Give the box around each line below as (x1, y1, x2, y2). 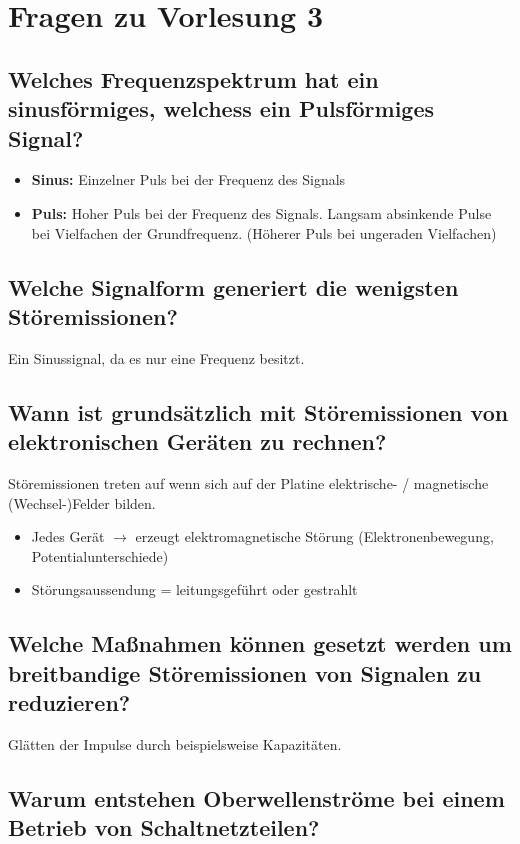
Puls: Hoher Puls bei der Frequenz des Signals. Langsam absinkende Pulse (31, 202, 492, 223)
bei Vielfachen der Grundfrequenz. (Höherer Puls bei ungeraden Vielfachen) (31, 222, 497, 243)
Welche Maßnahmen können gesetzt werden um (8, 628, 512, 659)
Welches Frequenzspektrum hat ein (8, 63, 379, 94)
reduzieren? (8, 687, 131, 718)
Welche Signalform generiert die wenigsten (8, 271, 459, 302)
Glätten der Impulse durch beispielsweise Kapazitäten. (8, 733, 342, 754)
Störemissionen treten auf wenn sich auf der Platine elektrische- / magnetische (8, 472, 489, 493)
